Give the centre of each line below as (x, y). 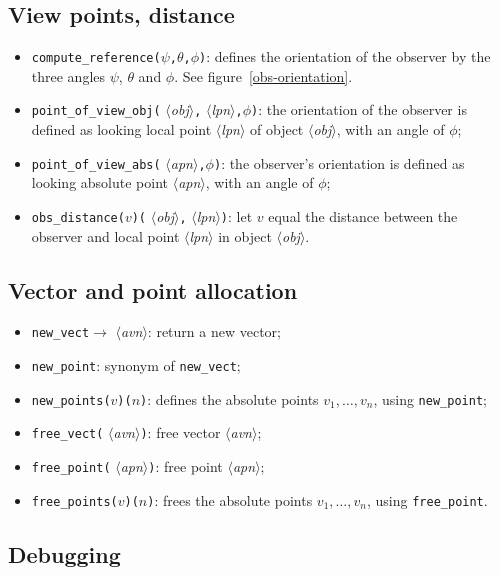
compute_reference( (96, 58)
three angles (68, 75)
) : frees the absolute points (230, 499)
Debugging (64, 553)
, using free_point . (427, 499)
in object (245, 235)
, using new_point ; (430, 398)
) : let (236, 215)
